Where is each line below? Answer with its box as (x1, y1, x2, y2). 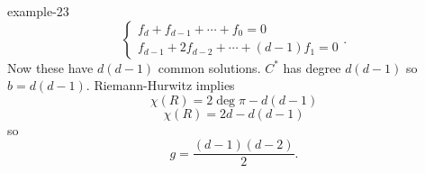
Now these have (7, 58, 94, 77)
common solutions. (158, 58, 261, 77)
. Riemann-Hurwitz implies (86, 76, 235, 95)
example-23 (7, 2, 69, 20)
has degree (283, 58, 341, 77)
